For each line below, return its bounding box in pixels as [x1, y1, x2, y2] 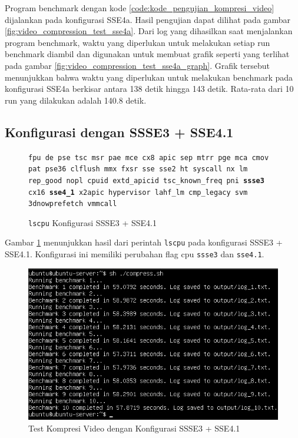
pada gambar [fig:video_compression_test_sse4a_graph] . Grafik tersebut [5, 59, 270, 71]
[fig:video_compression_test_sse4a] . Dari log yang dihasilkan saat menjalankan [5, 25, 293, 37]
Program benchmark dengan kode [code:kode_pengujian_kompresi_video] [5, 2, 274, 14]
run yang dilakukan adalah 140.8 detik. [5, 94, 147, 106]
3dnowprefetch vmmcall [28, 200, 117, 208]
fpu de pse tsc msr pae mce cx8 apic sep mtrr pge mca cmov [28, 153, 269, 162]
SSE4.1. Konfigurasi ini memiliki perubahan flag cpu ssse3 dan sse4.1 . [5, 248, 264, 260]
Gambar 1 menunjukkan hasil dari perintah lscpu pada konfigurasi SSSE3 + [5, 236, 283, 248]
